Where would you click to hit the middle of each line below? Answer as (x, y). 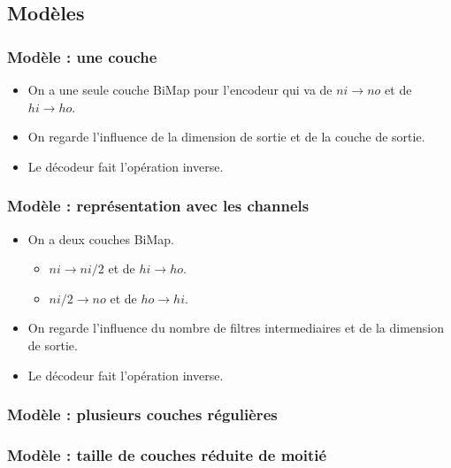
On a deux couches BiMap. (101, 238)
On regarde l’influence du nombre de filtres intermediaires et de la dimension (236, 328)
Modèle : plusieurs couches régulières (142, 414)
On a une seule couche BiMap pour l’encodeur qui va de (180, 89)
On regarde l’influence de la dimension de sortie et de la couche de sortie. (226, 137)
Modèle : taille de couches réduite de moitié (167, 454)
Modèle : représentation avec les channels (158, 206)
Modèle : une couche (82, 56)
